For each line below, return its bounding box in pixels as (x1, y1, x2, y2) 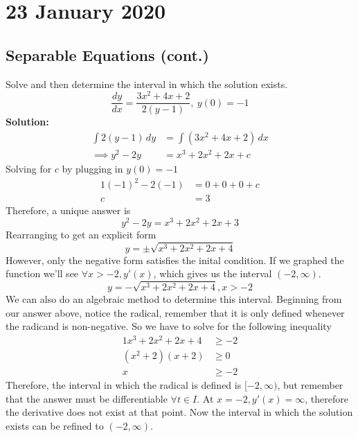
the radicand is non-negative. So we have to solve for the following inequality (6, 319, 332, 333)
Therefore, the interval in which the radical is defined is (6, 377, 242, 392)
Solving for (6, 161, 52, 176)
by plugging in (62, 161, 123, 176)
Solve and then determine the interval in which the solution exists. (6, 76, 288, 91)
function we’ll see (6, 266, 79, 281)
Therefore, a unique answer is (6, 203, 131, 218)
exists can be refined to (6, 418, 104, 432)
